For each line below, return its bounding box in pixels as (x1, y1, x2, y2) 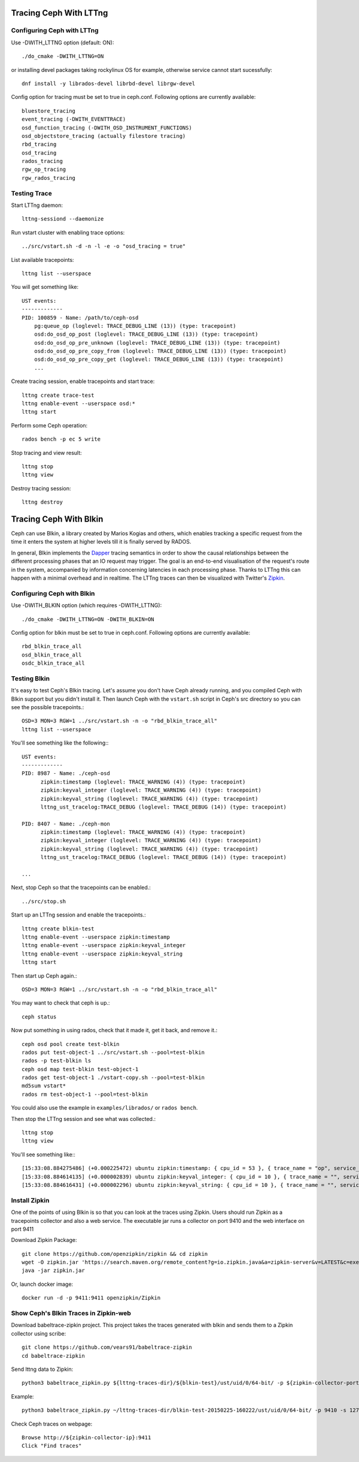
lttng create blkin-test (22, 925, 95, 932)
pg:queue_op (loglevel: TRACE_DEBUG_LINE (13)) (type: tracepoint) (34, 322, 236, 329)
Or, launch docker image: (11, 1280, 74, 1288)
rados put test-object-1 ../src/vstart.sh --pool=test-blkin (22, 1049, 205, 1056)
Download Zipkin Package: (11, 1237, 77, 1244)
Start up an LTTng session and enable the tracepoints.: (11, 911, 146, 918)
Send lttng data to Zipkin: (11, 1365, 74, 1373)
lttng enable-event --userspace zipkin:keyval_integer (22, 942, 186, 949)
